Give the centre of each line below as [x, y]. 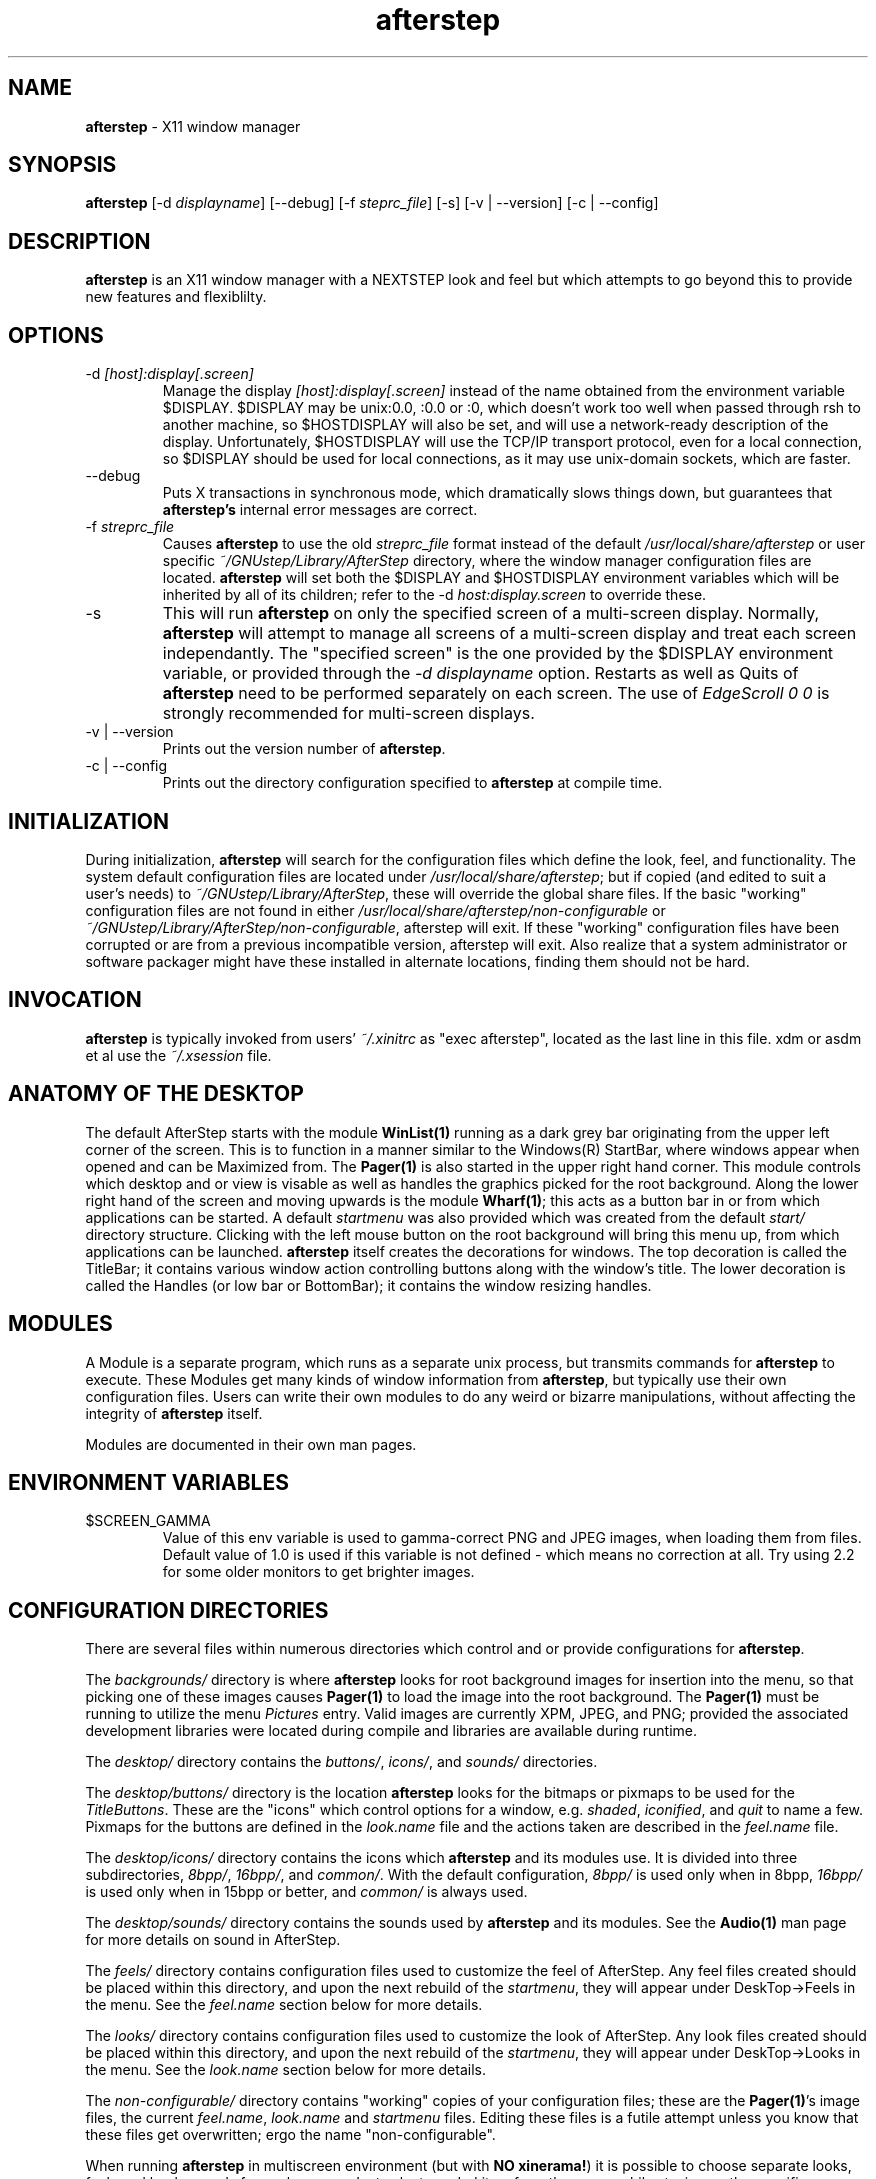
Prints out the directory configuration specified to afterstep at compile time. [412, 783]
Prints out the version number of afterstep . [304, 749]
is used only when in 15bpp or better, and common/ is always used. [306, 1892]
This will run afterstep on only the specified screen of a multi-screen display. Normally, [491, 613]
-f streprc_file [130, 527]
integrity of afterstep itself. [174, 1413]
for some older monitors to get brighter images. [318, 1572]
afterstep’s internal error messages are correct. [320, 510]
